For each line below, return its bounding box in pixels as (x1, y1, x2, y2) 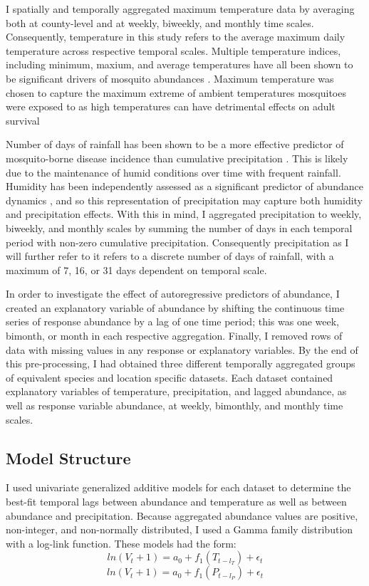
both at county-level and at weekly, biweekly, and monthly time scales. (6, 15, 314, 30)
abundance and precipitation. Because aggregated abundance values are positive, (6, 508, 358, 523)
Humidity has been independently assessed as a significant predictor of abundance (6, 179, 363, 194)
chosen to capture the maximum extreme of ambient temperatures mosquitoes (6, 85, 346, 100)
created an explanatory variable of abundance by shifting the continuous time (6, 300, 345, 315)
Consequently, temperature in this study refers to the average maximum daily (6, 29, 345, 44)
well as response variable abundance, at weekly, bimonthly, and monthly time (6, 398, 343, 413)
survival (6, 113, 40, 127)
